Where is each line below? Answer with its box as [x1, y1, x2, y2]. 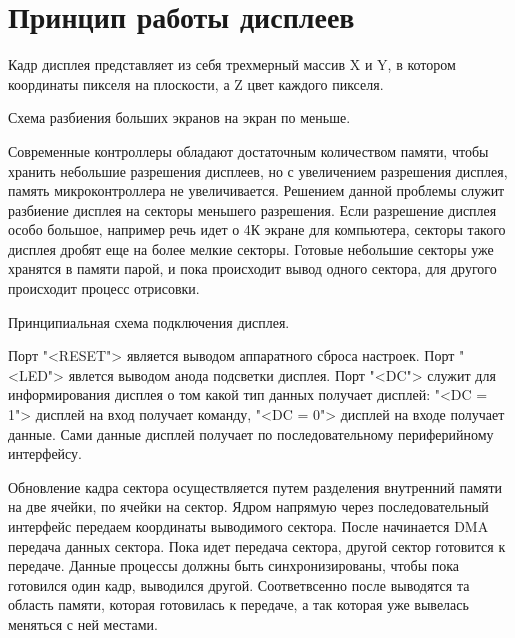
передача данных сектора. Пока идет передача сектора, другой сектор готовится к [8, 535, 506, 556]
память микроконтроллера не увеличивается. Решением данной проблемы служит [8, 180, 505, 201]
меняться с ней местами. [8, 613, 158, 634]
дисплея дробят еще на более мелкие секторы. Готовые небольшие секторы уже [8, 238, 494, 259]
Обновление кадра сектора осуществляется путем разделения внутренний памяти [8, 476, 503, 497]
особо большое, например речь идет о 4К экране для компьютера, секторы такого [8, 219, 506, 240]
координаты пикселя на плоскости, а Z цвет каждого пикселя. [8, 73, 384, 94]
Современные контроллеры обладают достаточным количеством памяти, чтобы [8, 140, 489, 161]
